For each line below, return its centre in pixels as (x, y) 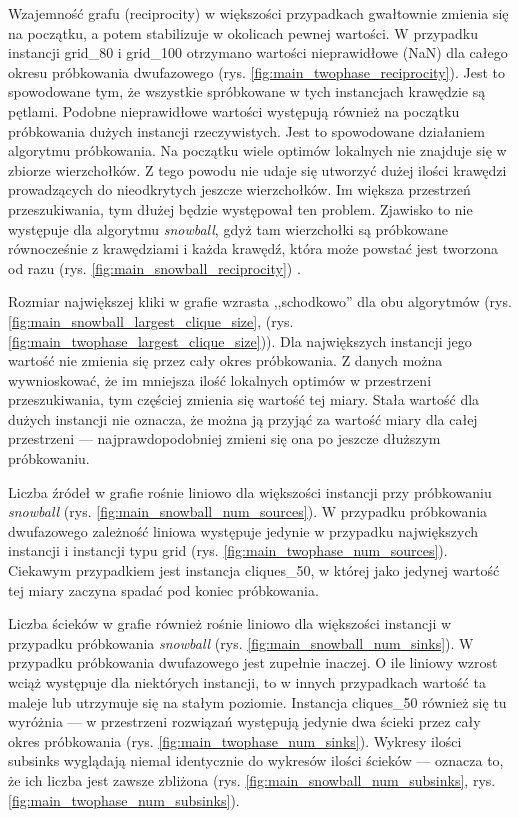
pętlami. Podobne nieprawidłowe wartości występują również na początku (234, 110)
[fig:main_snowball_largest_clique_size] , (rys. (151, 320)
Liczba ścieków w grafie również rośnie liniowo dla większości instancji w (230, 623)
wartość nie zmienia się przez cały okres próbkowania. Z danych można (225, 360)
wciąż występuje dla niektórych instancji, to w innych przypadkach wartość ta (247, 682)
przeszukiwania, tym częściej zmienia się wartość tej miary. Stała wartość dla (244, 399)
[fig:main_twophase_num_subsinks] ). (124, 799)
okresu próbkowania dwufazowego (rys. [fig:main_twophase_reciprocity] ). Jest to (256, 71)
